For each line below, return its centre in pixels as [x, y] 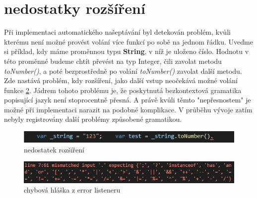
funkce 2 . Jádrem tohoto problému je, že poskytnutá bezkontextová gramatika [123, 90]
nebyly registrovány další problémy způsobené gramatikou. [93, 119]
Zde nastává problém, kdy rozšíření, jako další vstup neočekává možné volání [121, 80]
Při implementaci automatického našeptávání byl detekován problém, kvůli [117, 32]
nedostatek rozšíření [54, 149]
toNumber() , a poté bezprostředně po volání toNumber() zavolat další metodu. [123, 71]
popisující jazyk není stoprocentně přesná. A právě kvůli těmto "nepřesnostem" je [128, 100]
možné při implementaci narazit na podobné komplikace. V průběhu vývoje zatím [128, 109]
